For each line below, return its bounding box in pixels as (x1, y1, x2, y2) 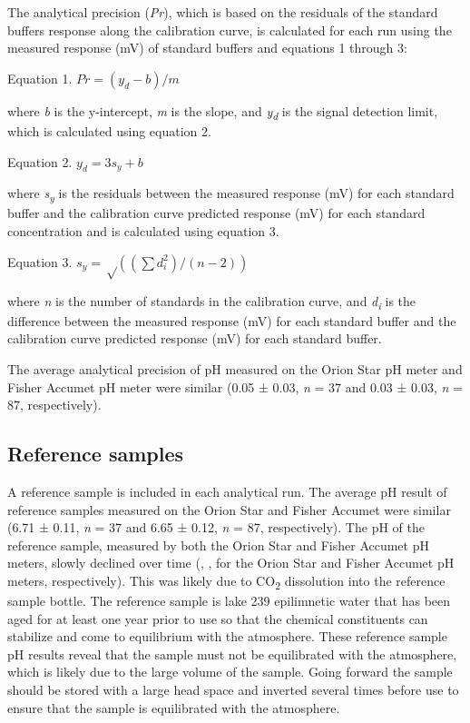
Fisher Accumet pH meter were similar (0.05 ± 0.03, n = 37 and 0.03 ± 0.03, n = (7, 377, 463, 396)
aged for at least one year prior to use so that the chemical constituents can (7, 609, 428, 628)
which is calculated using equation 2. (7, 121, 211, 140)
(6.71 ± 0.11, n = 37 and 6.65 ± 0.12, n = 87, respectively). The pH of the (7, 518, 425, 537)
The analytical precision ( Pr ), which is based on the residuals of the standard (7, 3, 438, 21)
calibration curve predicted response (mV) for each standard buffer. (7, 329, 382, 348)
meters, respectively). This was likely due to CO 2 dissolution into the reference (7, 570, 446, 592)
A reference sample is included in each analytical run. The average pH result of (7, 481, 447, 500)
